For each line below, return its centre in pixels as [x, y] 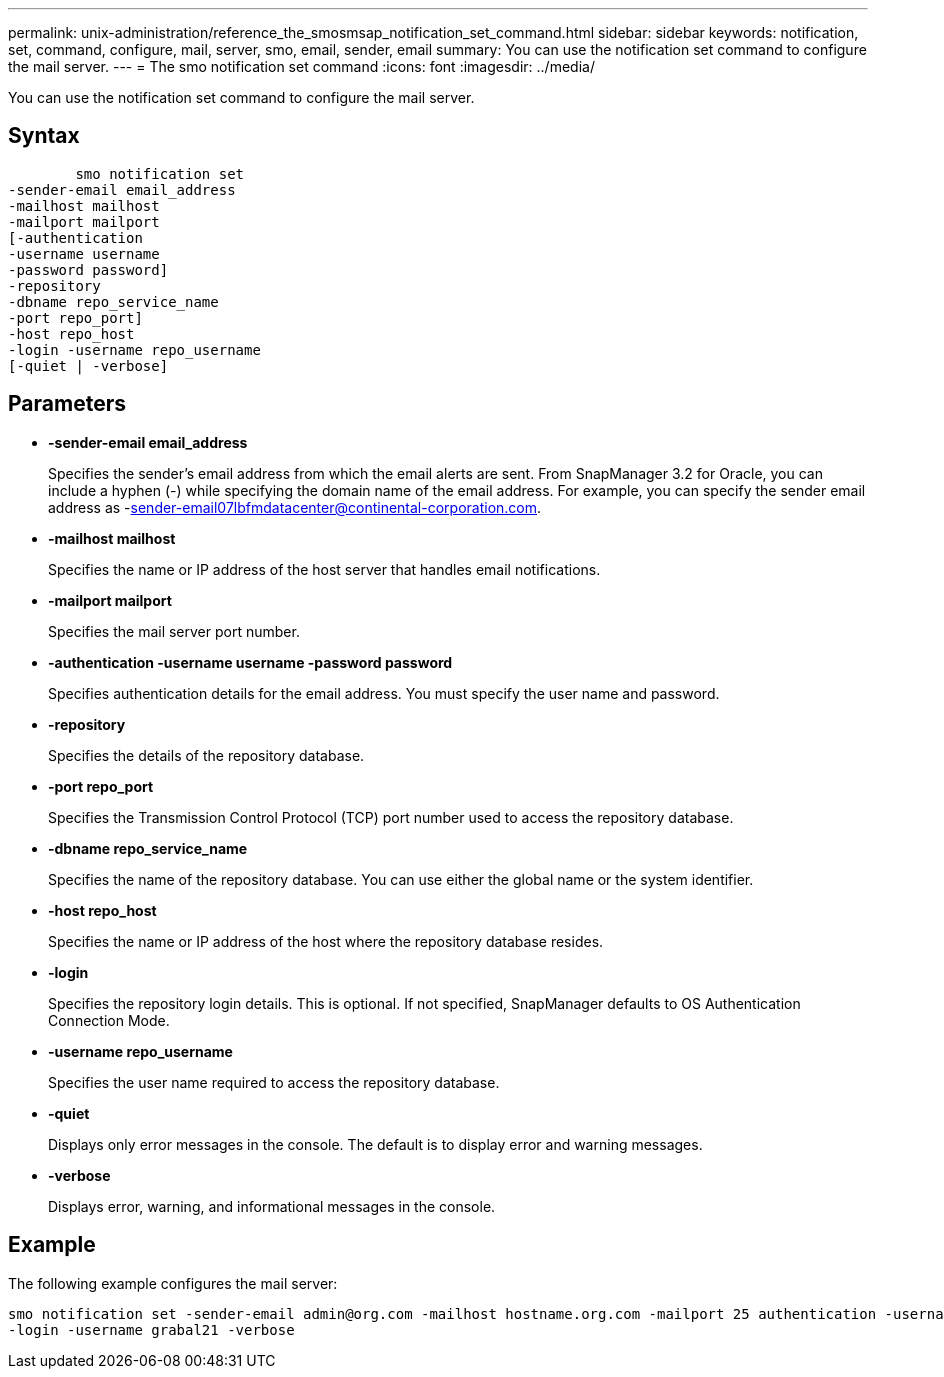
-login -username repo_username [134, 349]
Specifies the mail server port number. [174, 631]
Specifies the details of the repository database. [206, 755]
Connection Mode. [109, 1020]
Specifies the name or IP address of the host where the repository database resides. [326, 941]
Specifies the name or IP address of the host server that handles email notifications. [324, 569]
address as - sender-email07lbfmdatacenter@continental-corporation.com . [295, 507]
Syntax [44, 136]
